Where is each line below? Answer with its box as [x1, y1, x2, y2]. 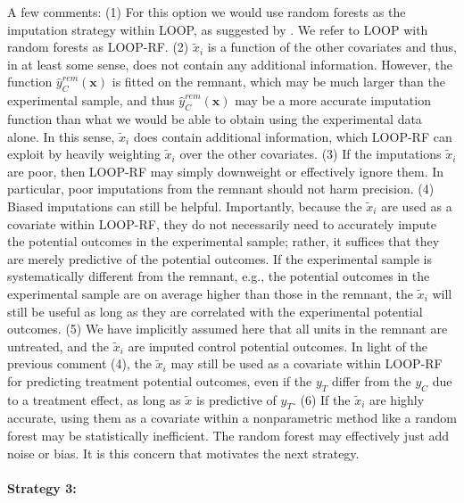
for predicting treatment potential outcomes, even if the [7, 371, 312, 390]
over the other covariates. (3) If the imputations [179, 144, 442, 163]
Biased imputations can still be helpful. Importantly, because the [7, 196, 362, 215]
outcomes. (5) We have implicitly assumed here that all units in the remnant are [7, 319, 448, 338]
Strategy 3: [7, 478, 77, 497]
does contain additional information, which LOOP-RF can [133, 127, 452, 145]
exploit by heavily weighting [7, 144, 161, 163]
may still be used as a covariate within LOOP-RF [170, 354, 443, 373]
